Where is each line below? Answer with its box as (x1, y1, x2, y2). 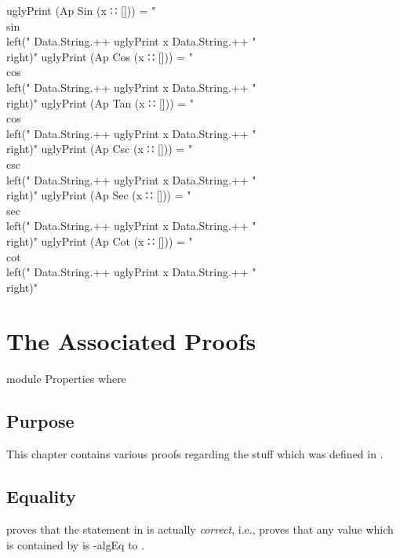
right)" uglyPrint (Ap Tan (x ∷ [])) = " (6, 94, 195, 111)
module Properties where (6, 370, 126, 387)
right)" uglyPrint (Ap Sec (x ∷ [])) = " (6, 187, 191, 203)
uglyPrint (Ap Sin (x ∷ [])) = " (6, 2, 156, 18)
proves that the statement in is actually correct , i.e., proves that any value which (6, 521, 394, 537)
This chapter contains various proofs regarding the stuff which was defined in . (6, 446, 384, 462)
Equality (6, 484, 76, 509)
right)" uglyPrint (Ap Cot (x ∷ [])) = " (6, 232, 193, 249)
